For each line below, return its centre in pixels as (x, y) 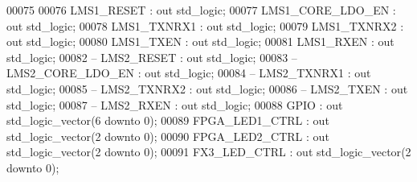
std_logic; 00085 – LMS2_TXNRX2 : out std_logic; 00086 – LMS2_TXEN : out (207, 88)
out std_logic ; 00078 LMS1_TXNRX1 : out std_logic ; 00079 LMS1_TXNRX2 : (205, 25)
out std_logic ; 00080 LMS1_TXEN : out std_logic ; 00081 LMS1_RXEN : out (200, 41)
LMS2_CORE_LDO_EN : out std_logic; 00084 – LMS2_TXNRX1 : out (189, 73)
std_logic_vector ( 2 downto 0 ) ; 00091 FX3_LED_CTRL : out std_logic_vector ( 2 (209, 152)
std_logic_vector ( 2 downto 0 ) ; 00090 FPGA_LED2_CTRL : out (168, 136)
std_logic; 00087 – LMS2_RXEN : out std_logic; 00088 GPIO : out (175, 104)
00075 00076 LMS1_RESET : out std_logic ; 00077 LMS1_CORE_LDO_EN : (201, 10)
